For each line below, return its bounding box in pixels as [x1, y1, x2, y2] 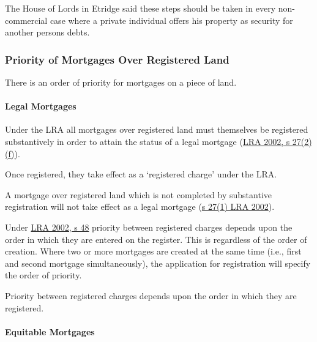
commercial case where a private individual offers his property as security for [5, 13, 293, 26]
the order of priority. [5, 269, 82, 281]
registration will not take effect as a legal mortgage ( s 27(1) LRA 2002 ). [5, 200, 275, 213]
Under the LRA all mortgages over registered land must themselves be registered [5, 123, 308, 136]
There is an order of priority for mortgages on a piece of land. [5, 76, 237, 88]
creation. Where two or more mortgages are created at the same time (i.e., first [5, 245, 302, 258]
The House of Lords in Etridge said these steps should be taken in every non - [5, 2, 295, 14]
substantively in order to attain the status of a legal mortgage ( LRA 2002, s [5, 135, 290, 147]
